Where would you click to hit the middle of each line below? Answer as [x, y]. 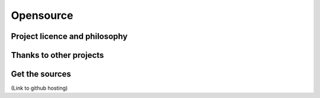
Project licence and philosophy [69, 36]
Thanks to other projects [57, 55]
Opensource [42, 15]
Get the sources [41, 74]
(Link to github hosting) [39, 88]
